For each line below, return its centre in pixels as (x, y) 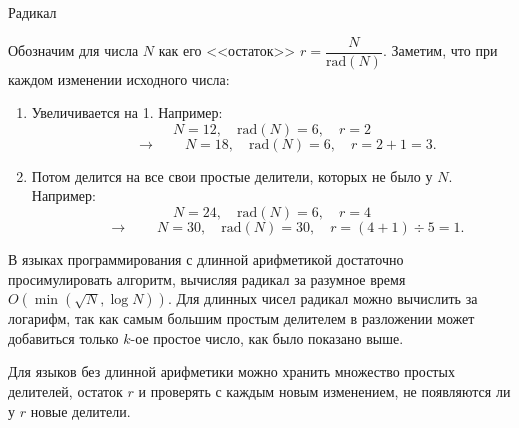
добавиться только (63, 337)
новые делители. (80, 410)
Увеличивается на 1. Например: (127, 112)
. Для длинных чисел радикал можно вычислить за (322, 298)
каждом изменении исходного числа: (119, 78)
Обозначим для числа (73, 50)
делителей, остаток (65, 391)
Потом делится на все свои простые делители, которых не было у (232, 175)
